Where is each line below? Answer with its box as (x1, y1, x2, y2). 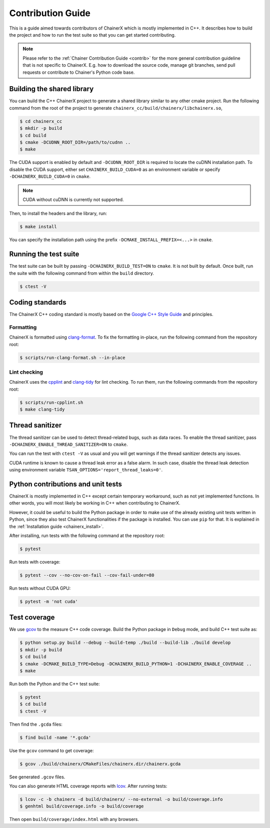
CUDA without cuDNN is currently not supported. (22, 196, 124, 203)
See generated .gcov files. (9, 774, 65, 780)
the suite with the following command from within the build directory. (9, 270, 154, 276)
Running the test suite (9, 250, 79, 258)
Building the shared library (9, 85, 94, 93)
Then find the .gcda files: (9, 721, 62, 727)
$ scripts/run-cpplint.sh (19, 399, 83, 405)
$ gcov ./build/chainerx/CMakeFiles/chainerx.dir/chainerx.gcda (19, 761, 181, 767)
